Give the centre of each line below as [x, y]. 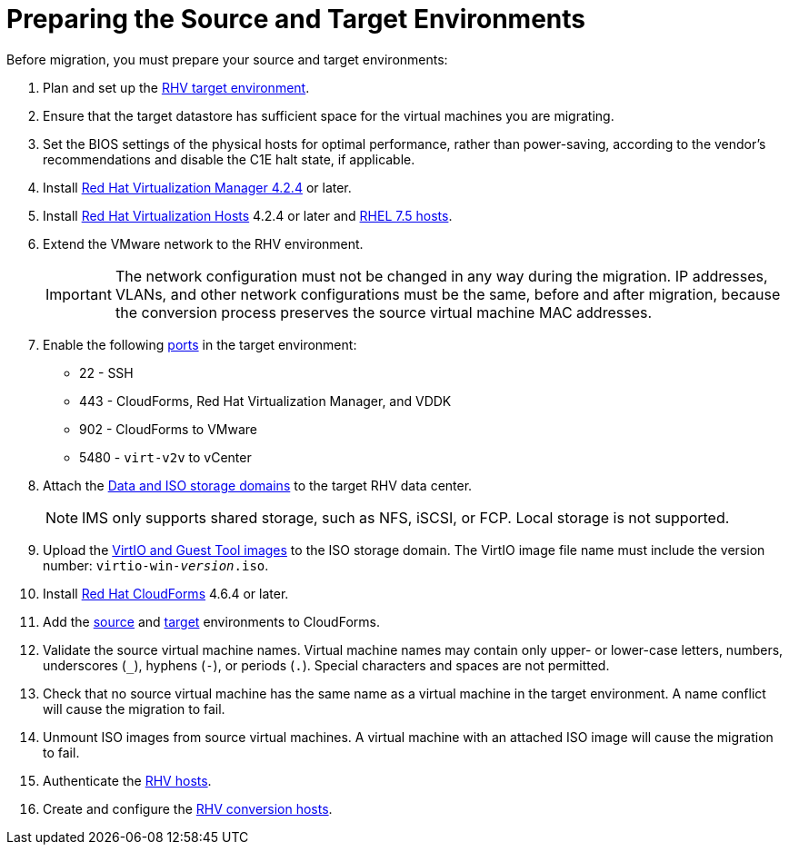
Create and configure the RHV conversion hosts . [188, 808]
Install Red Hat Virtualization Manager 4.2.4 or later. [197, 187]
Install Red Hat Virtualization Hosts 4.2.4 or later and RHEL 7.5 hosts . [248, 215]
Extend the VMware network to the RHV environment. [203, 243]
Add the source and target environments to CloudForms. [211, 621]
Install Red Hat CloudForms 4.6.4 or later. [166, 593]
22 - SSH [106, 372]
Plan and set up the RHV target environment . [176, 87]
